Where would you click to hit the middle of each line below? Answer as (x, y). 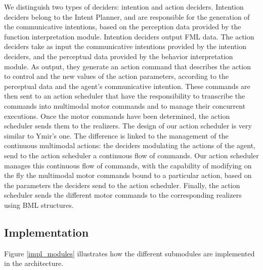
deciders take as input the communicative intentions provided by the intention (125, 46)
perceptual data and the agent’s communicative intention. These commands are (127, 86)
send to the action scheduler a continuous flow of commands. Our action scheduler (131, 155)
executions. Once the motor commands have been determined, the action (117, 116)
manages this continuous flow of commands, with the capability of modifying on (128, 165)
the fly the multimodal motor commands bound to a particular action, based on (128, 175)
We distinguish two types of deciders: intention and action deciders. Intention (124, 7)
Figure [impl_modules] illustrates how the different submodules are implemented (129, 253)
